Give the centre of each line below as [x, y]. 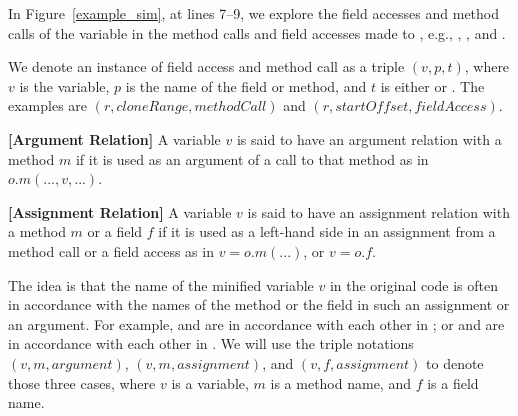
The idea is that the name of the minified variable [161, 284]
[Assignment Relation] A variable [120, 211]
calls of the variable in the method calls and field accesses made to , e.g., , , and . [257, 32]
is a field [453, 382]
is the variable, [64, 85]
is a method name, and [340, 382]
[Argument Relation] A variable [114, 138]
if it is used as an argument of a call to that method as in [252, 158]
